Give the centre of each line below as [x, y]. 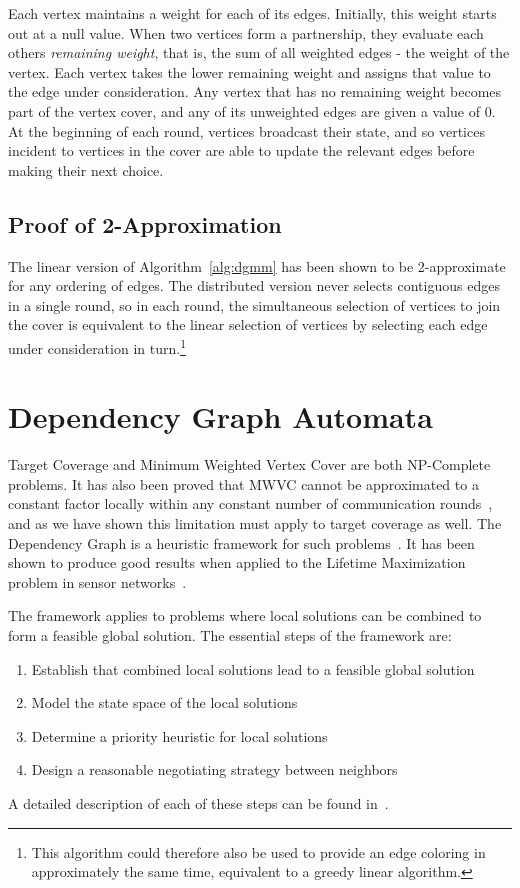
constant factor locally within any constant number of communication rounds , [250, 503]
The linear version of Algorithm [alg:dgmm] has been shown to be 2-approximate [257, 265]
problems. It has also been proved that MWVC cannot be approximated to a [243, 483]
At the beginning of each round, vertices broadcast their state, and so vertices [246, 130]
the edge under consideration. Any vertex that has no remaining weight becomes [255, 91]
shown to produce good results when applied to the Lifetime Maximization [237, 562]
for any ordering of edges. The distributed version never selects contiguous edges [254, 285]
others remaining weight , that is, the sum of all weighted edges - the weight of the [259, 52]
